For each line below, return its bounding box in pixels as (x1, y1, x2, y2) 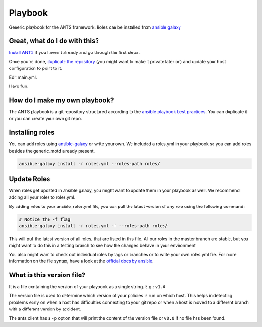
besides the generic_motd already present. (9, 148, 95, 154)
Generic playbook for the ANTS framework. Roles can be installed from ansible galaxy (9, 24, 181, 30)
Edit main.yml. (9, 74, 37, 80)
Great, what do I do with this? (9, 37, 99, 45)
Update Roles (9, 175, 50, 183)
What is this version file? (9, 271, 86, 279)
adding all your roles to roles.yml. (9, 194, 76, 200)
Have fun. (9, 83, 29, 89)
